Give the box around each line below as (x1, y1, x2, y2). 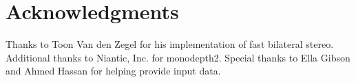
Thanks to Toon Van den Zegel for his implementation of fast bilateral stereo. (6, 37, 334, 51)
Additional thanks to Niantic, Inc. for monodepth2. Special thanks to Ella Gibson (6, 50, 350, 64)
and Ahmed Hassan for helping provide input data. (6, 64, 221, 78)
